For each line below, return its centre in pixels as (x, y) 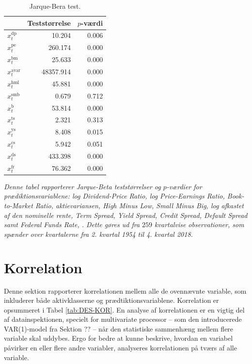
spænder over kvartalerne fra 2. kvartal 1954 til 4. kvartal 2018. (98, 234)
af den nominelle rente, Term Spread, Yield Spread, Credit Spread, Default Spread (126, 215)
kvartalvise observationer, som (199, 224)
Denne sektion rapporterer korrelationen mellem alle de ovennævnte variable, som (125, 290)
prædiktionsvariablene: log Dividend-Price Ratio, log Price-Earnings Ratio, (114, 196)
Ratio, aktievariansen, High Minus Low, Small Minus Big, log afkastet (139, 205)
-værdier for (184, 186)
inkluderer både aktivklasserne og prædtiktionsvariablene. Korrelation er (111, 300)
